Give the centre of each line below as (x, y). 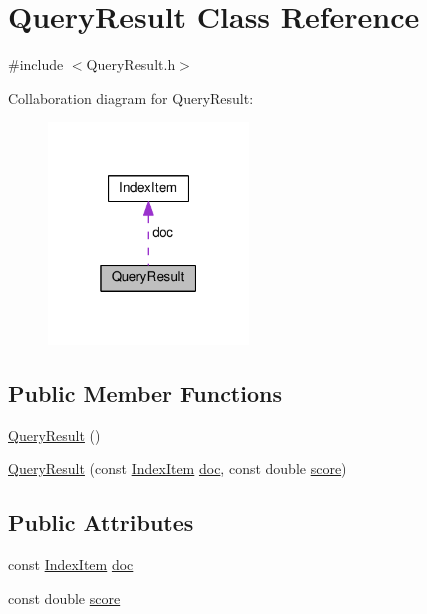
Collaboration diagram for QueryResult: (131, 97)
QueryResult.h (131, 64)
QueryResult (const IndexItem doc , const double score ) (177, 468)
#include (36, 64)
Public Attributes (101, 522)
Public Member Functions (145, 392)
